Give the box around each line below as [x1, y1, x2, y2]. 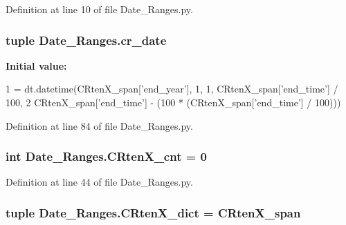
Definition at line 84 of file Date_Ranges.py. [6, 118, 193, 133]
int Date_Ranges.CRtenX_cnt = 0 [6, 148, 208, 165]
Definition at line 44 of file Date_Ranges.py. [6, 175, 193, 189]
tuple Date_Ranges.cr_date [6, 31, 167, 48]
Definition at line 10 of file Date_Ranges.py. [6, 2, 193, 16]
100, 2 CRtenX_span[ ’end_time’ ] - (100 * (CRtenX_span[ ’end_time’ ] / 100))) [6, 95, 341, 109]
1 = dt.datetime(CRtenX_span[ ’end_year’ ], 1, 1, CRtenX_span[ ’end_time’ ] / [6, 81, 338, 96]
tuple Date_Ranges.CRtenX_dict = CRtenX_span [6, 204, 301, 221]
